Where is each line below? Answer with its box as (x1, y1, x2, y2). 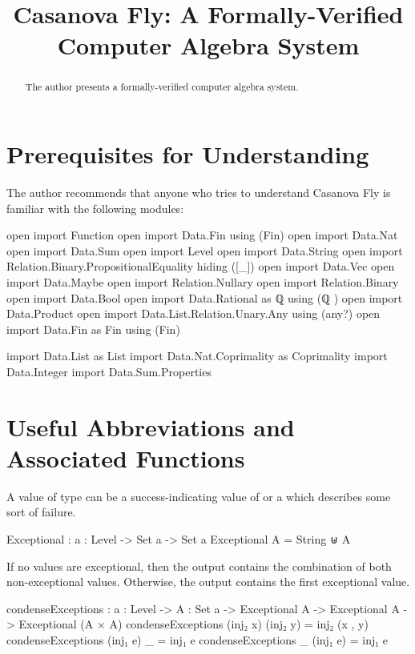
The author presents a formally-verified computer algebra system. (25, 80, 299, 94)
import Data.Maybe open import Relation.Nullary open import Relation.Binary (6, 273, 399, 290)
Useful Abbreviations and (6, 410, 295, 443)
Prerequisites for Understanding (6, 138, 369, 171)
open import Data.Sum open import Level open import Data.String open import (6, 242, 403, 259)
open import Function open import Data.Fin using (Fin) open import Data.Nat (6, 227, 398, 243)
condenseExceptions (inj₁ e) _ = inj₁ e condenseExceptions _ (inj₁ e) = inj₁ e (6, 631, 388, 648)
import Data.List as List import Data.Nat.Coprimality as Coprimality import (6, 347, 388, 364)
